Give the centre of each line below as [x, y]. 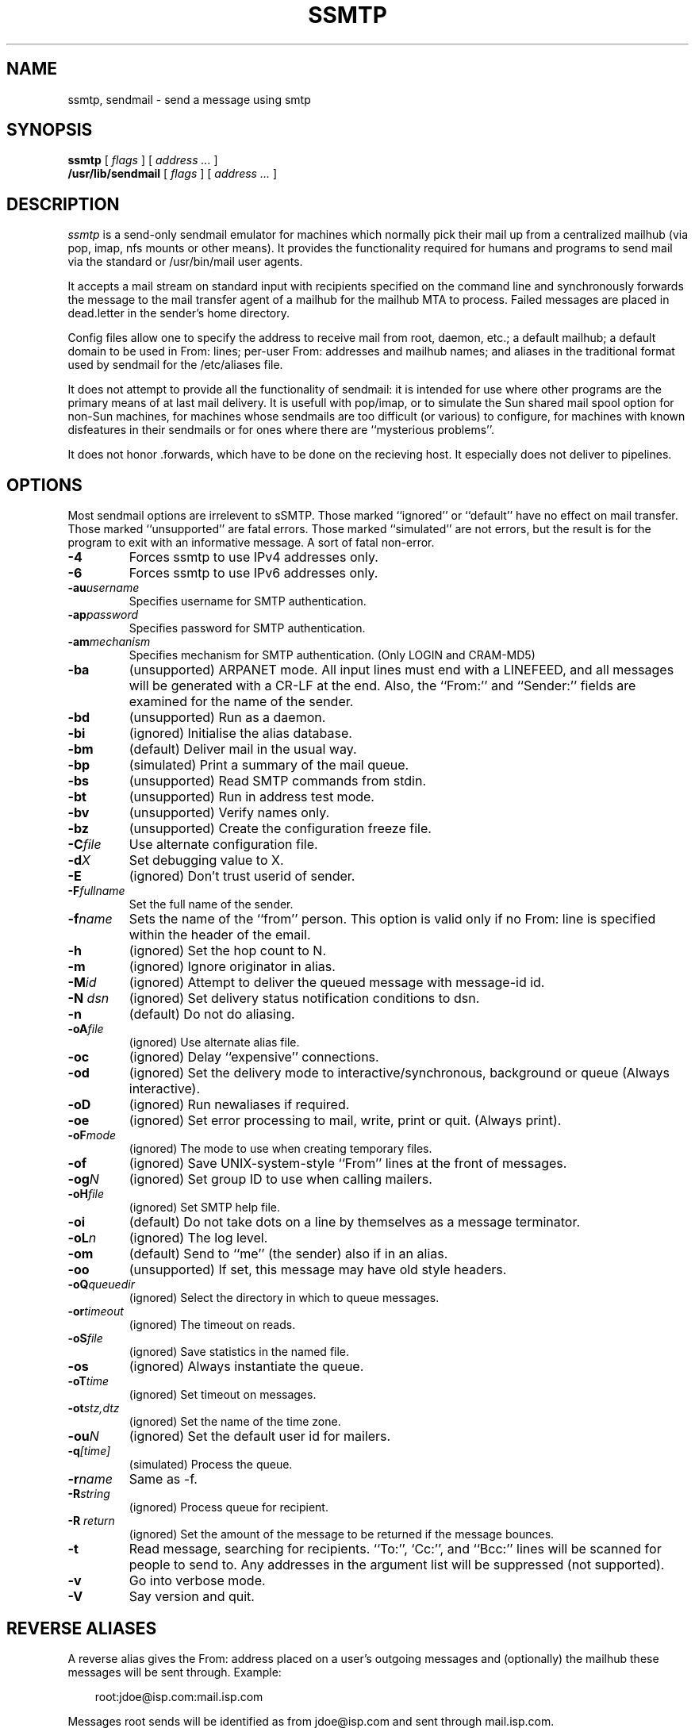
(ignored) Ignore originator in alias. [232, 967]
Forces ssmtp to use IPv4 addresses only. [253, 557]
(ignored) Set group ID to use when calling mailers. [280, 1179]
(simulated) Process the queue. [211, 1465]
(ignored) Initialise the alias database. [240, 733]
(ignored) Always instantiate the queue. [246, 1367]
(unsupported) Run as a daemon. [227, 718]
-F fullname [96, 891]
